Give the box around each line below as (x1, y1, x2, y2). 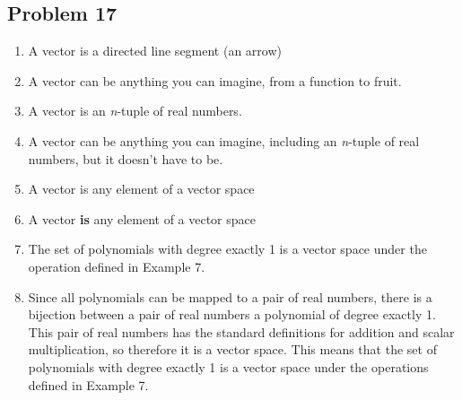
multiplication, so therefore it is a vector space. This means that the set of (28, 340, 437, 359)
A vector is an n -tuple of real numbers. (28, 101, 242, 120)
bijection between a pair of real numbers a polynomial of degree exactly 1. (28, 305, 436, 324)
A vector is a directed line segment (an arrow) (28, 41, 283, 60)
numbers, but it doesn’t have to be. (28, 149, 223, 168)
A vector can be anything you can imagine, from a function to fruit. (28, 71, 402, 90)
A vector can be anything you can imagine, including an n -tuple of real (28, 131, 420, 150)
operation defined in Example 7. (28, 257, 205, 275)
